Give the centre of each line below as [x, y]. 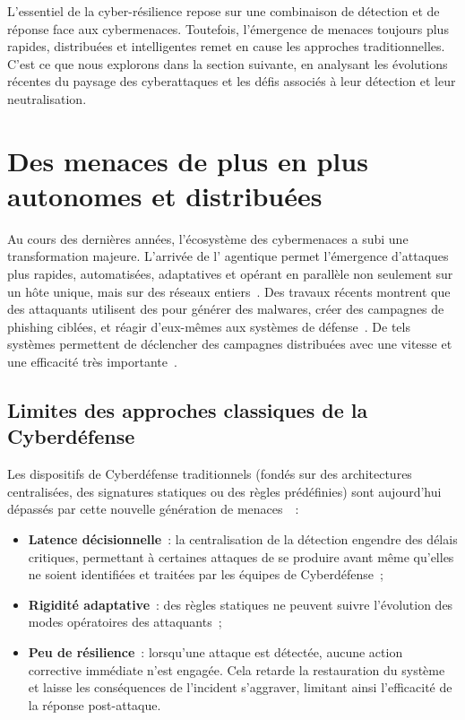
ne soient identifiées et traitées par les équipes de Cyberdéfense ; [206, 574]
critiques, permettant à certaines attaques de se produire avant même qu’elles [241, 556]
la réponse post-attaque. [95, 704]
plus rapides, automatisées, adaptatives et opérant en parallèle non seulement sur [230, 274]
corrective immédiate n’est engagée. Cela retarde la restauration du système [237, 669]
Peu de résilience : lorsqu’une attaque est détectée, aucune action [215, 651]
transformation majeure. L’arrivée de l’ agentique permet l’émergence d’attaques [228, 256]
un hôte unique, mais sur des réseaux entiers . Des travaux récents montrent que [229, 291]
